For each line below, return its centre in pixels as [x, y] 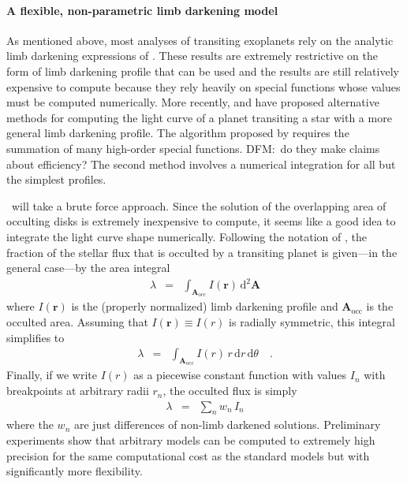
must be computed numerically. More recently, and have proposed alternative [193, 102]
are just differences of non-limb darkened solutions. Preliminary [227, 424]
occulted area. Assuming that [77, 322]
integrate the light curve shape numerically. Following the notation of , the [187, 236]
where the [30, 424]
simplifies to [35, 337]
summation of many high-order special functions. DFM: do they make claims [193, 148]
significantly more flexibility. [75, 471]
